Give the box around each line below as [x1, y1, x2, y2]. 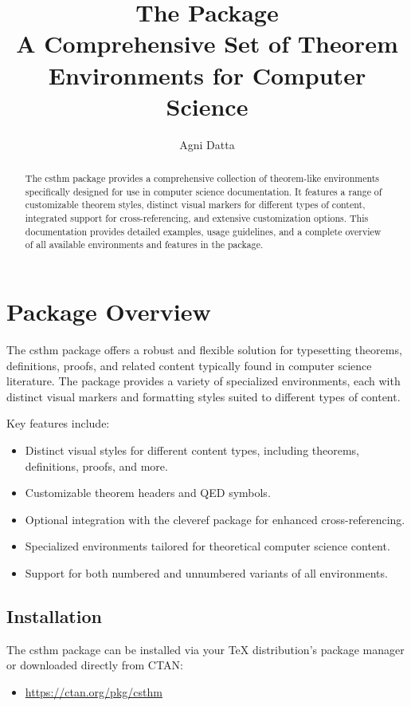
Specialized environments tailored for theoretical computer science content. [25, 538, 390, 554]
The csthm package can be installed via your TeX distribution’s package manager [6, 641, 405, 657]
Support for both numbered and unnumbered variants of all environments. [25, 564, 388, 581]
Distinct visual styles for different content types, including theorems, [25, 441, 360, 458]
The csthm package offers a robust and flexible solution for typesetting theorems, [6, 341, 402, 357]
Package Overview [6, 295, 211, 328]
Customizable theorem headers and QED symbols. [25, 484, 271, 501]
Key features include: [6, 415, 110, 432]
